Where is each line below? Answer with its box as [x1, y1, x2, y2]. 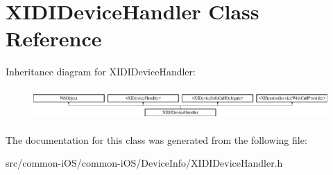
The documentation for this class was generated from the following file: [6, 132, 307, 147]
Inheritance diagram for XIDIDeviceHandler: [6, 64, 196, 79]
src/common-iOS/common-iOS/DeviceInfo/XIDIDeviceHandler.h [6, 156, 283, 170]
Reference [6, 24, 102, 53]
